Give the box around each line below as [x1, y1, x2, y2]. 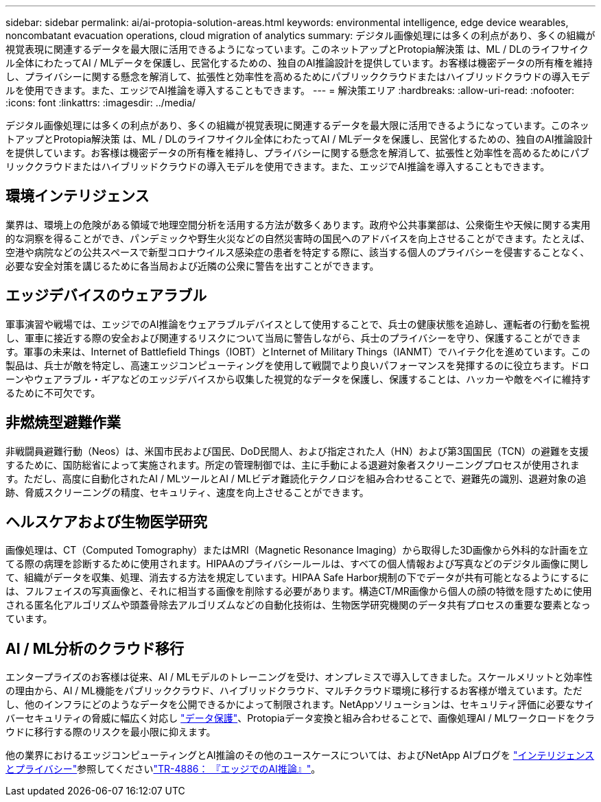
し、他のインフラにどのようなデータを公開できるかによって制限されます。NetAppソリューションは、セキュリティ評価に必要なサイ [5, 698, 594, 711]
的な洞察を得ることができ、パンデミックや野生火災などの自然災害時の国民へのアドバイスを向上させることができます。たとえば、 [5, 232, 590, 244]
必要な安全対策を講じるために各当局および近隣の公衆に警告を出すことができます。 [5, 259, 379, 272]
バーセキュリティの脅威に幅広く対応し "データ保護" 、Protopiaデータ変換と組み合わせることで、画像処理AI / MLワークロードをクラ [5, 712, 596, 724]
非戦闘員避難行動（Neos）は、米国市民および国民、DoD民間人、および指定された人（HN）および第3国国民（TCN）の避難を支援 [5, 445, 589, 457]
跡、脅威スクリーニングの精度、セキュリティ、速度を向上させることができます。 [5, 486, 369, 498]
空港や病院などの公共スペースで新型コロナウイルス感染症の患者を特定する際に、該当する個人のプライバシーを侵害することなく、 [5, 246, 590, 258]
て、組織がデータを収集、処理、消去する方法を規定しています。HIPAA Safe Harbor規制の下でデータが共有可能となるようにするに [5, 571, 589, 584]
